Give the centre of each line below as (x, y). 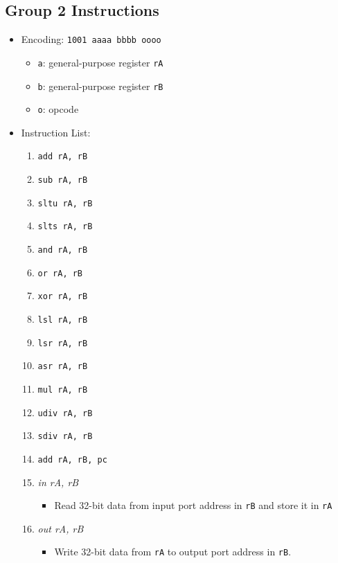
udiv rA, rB (65, 413)
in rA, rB (58, 482)
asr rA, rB (63, 367)
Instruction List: (56, 132)
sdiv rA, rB (65, 437)
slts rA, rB (65, 227)
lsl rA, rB (63, 320)
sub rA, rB (63, 180)
